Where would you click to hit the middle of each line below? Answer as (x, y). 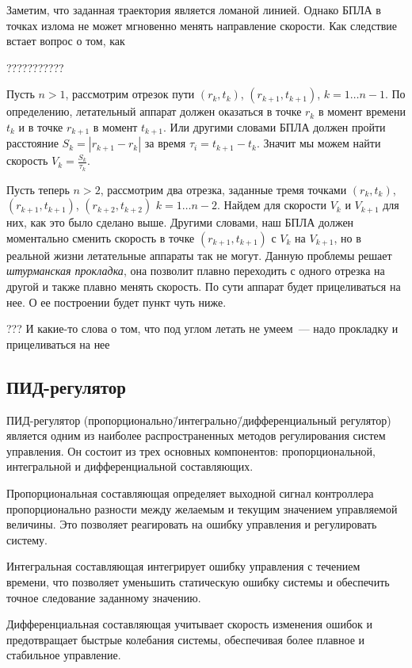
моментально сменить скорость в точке (101, 237)
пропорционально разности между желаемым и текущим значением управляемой (202, 508)
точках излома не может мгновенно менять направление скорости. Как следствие (202, 25)
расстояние (32, 143)
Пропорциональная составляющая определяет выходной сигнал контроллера (190, 492)
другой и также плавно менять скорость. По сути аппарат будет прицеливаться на (204, 286)
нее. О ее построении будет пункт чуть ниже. (116, 302)
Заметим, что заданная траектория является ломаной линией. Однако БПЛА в (194, 10)
